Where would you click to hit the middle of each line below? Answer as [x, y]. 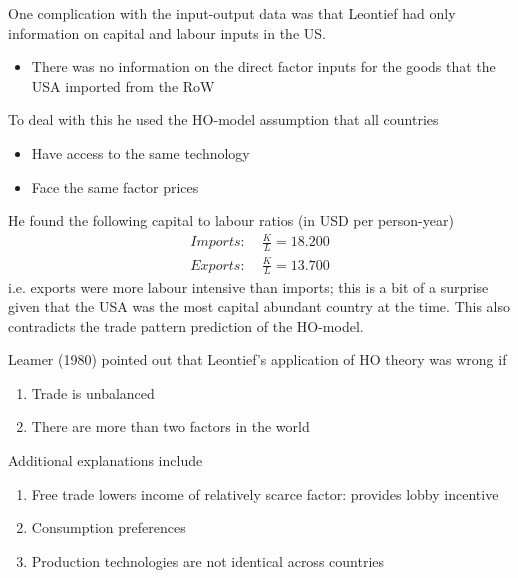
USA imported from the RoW [123, 85]
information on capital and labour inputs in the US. [167, 32]
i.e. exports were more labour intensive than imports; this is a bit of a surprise [248, 286]
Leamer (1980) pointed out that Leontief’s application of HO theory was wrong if [257, 359]
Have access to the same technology [140, 152]
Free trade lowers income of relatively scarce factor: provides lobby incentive [265, 493]
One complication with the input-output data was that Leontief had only [232, 13]
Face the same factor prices [115, 186]
